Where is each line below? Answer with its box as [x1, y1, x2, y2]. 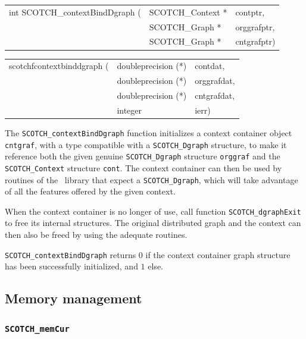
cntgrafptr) [235, 35, 276, 48]
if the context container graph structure [145, 248, 291, 260]
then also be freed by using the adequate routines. [5, 228, 188, 241]
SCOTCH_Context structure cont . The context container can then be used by [5, 161, 282, 174]
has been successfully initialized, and [5, 260, 138, 272]
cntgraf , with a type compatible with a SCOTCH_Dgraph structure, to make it [5, 138, 287, 150]
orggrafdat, [195, 74, 235, 87]
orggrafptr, [235, 20, 275, 33]
